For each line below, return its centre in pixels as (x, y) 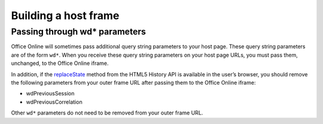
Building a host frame (65, 15)
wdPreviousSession (50, 94)
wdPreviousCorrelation (54, 102)
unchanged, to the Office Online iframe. (60, 63)
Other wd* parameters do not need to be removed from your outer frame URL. (107, 113)
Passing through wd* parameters (79, 32)
